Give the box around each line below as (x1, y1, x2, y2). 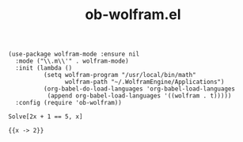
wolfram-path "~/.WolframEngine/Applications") (64, 78, 225, 86)
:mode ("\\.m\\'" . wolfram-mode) (15, 57, 129, 65)
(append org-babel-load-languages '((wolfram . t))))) (47, 92, 232, 100)
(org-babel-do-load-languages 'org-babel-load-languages (43, 85, 236, 93)
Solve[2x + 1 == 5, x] (8, 113, 83, 121)
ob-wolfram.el (85, 6, 181, 24)
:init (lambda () (15, 64, 73, 72)
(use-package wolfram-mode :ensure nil (8, 50, 140, 59)
